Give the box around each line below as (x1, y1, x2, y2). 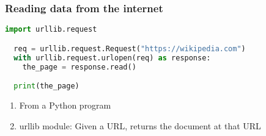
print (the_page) (13, 82, 79, 91)
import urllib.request (5, 25, 97, 34)
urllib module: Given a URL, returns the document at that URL (19, 119, 261, 132)
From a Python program (19, 98, 111, 111)
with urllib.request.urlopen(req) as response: (13, 53, 211, 62)
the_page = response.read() (22, 62, 136, 71)
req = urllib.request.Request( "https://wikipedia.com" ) (13, 44, 246, 53)
